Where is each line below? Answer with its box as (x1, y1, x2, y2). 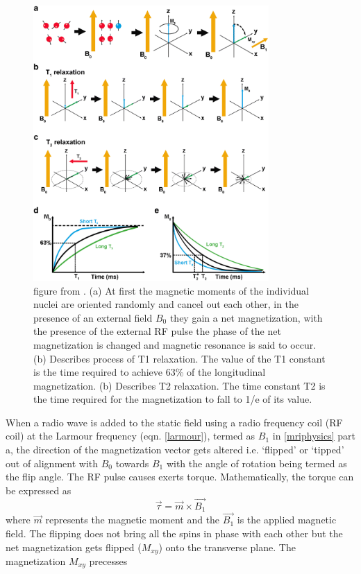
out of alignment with (6, 455, 99, 470)
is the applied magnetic (237, 512, 337, 527)
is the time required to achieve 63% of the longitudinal (33, 365, 266, 379)
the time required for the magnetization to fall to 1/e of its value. (33, 392, 312, 406)
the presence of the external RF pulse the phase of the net (33, 324, 281, 338)
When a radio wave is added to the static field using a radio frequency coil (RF (6, 415, 343, 429)
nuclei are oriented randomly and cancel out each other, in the (33, 297, 299, 311)
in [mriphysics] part (272, 428, 356, 443)
